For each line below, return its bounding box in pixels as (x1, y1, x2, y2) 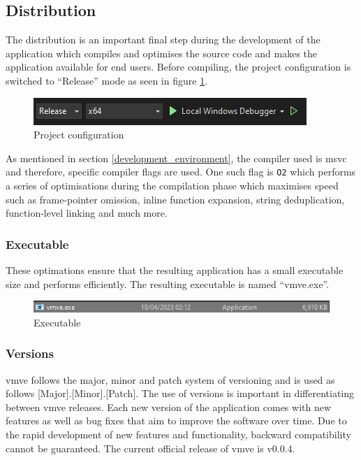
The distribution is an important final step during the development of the (6, 32, 321, 47)
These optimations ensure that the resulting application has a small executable (6, 263, 344, 278)
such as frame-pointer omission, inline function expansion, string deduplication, (6, 192, 345, 206)
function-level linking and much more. (6, 206, 168, 220)
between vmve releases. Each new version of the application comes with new (6, 399, 332, 414)
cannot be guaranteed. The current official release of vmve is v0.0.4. (6, 440, 295, 455)
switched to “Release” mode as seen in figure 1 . (6, 73, 208, 87)
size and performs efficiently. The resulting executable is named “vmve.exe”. (6, 276, 330, 291)
